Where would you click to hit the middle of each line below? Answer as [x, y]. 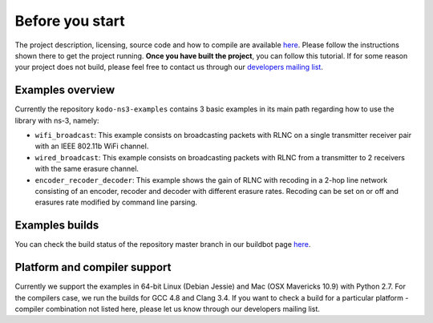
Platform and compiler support [93, 267]
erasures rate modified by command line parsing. [116, 202]
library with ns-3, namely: [57, 120]
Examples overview [65, 90]
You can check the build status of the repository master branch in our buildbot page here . [163, 244]
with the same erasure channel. [87, 169]
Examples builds [57, 226]
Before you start [70, 21]
